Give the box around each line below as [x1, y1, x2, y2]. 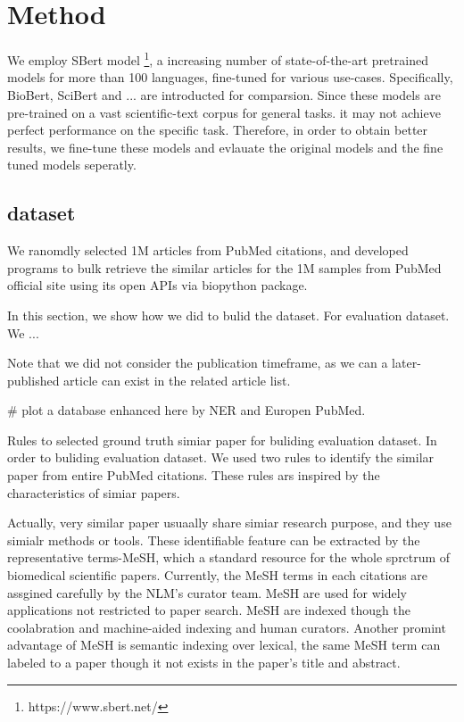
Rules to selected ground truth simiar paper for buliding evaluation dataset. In [7, 430, 437, 449]
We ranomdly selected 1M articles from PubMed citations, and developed [7, 241, 409, 260]
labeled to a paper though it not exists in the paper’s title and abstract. [7, 653, 401, 672]
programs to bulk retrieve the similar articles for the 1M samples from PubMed [7, 258, 442, 277]
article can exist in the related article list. [63, 370, 291, 389]
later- [392, 353, 421, 372]
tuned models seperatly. [7, 155, 137, 174]
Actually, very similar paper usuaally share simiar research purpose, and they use [7, 513, 452, 532]
